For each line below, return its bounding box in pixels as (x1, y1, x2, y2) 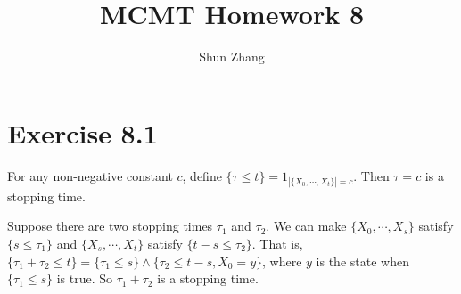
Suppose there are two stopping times (7, 216, 213, 235)
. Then (353, 166, 390, 184)
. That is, (251, 234, 303, 253)
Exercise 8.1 (7, 114, 158, 151)
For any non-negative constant (7, 166, 173, 184)
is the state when (316, 251, 409, 270)
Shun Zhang (199, 47, 265, 66)
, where (262, 251, 302, 270)
